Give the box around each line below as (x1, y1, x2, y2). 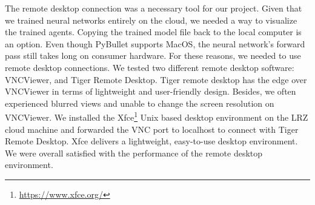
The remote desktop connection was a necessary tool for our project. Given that (5, 2, 302, 14)
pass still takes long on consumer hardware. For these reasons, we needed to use (5, 49, 301, 62)
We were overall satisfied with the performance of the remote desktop (5, 146, 263, 159)
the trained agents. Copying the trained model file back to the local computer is (5, 25, 302, 38)
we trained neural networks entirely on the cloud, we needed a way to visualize (5, 13, 297, 26)
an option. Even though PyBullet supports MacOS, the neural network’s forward (5, 37, 305, 50)
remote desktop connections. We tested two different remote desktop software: (5, 61, 294, 73)
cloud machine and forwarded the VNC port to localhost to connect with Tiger (5, 123, 299, 135)
